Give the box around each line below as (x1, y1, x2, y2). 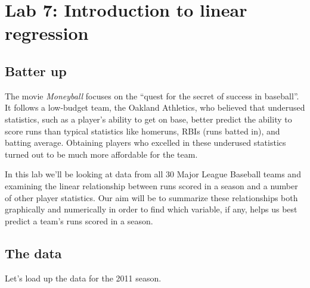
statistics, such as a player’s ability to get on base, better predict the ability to (5, 112, 292, 125)
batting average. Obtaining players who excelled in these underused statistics (5, 136, 286, 149)
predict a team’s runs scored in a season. (5, 214, 153, 227)
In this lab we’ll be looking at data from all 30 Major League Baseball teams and (5, 168, 301, 180)
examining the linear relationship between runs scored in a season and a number (5, 179, 298, 192)
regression (5, 21, 89, 45)
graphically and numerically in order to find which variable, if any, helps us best (5, 203, 297, 215)
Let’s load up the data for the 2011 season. (5, 271, 162, 284)
